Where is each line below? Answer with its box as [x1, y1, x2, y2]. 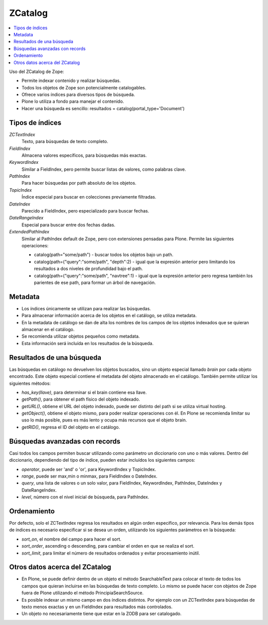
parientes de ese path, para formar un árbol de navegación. [34, 279, 156, 285]
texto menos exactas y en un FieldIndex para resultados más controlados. [21, 604, 173, 610]
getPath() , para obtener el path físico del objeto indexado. [21, 396, 140, 402]
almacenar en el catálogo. [21, 327, 75, 333]
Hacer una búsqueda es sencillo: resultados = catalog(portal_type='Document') [21, 105, 185, 111]
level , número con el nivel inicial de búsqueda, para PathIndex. [21, 494, 149, 500]
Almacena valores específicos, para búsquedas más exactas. [21, 152, 147, 158]
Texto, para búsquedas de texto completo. [21, 139, 109, 144]
